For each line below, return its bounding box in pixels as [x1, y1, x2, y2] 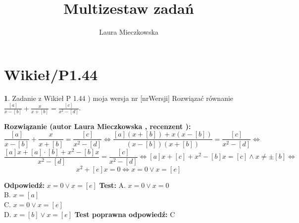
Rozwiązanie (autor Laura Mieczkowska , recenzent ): [4, 121, 191, 131]
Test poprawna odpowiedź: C [74, 209, 175, 219]
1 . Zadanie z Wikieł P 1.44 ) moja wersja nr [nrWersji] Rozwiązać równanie [4, 92, 234, 103]
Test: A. [99, 179, 126, 190]
